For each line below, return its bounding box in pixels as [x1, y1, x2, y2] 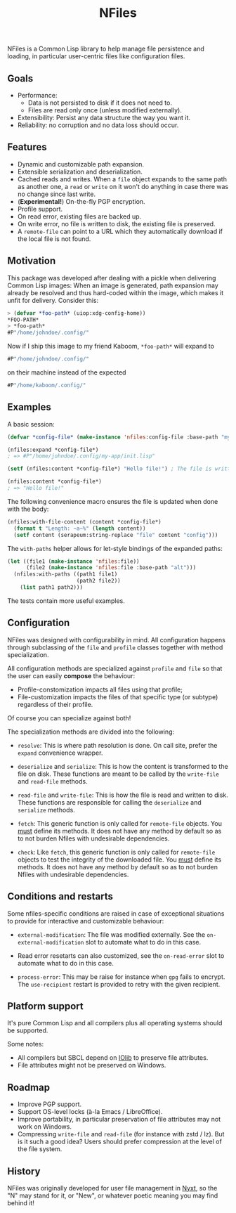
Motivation [7, 255, 56, 267]
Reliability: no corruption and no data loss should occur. [17, 121, 179, 129]
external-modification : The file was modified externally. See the [17, 930, 206, 939]
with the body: [7, 505, 49, 513]
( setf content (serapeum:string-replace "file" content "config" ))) [13, 531, 218, 538]
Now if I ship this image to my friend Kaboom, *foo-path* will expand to [7, 342, 214, 351]
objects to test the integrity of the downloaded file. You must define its [17, 855, 222, 864]
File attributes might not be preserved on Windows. [17, 1061, 166, 1070]
